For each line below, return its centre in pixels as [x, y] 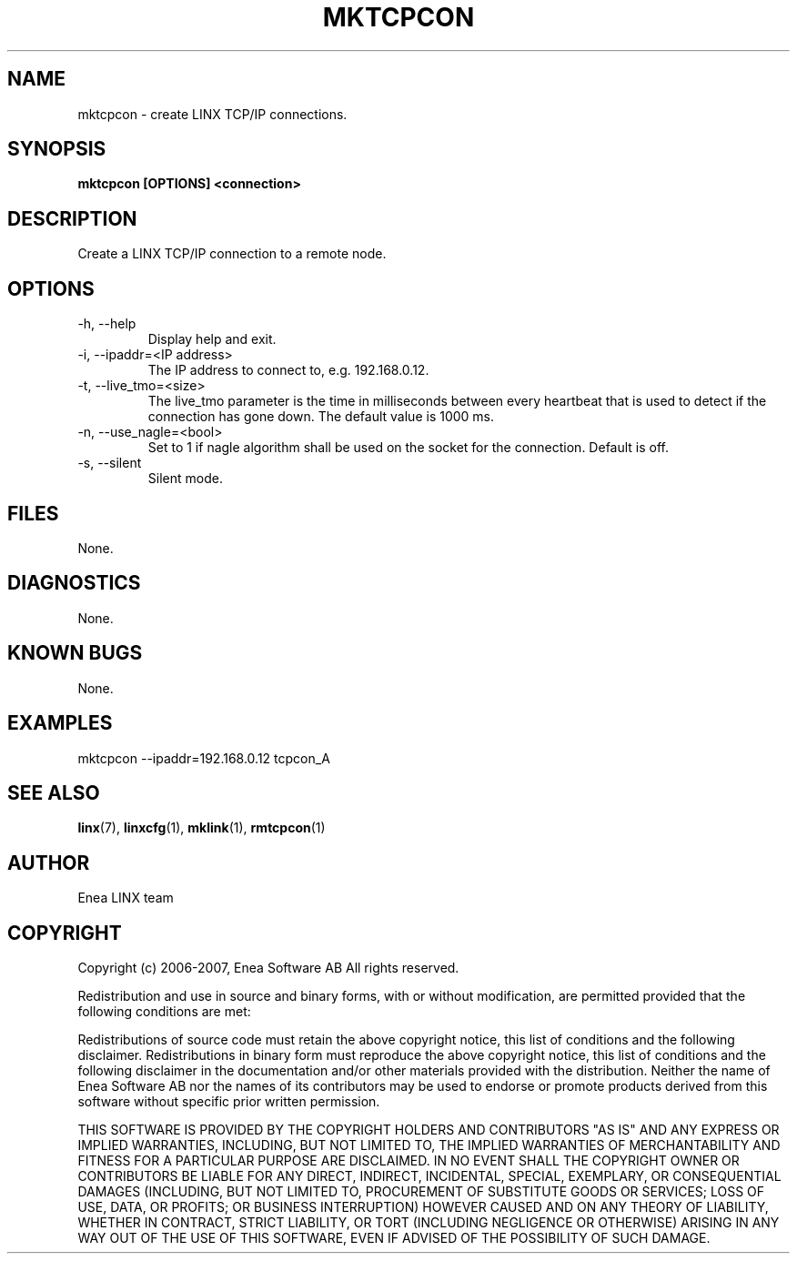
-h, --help [107, 324]
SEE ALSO [54, 792]
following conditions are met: [164, 1012]
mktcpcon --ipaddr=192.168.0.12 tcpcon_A [204, 758]
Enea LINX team [126, 898]
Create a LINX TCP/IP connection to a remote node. [232, 254]
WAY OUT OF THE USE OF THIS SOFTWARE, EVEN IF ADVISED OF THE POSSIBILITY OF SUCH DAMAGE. [394, 1238]
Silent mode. [185, 479]
